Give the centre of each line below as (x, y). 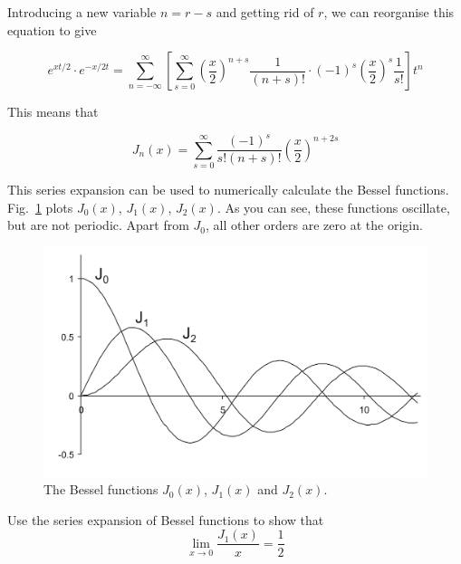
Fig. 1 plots (40, 207)
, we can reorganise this (389, 12)
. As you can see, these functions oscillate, (333, 207)
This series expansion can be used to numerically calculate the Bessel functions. (228, 190)
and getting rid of (265, 12)
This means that (53, 112)
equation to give (52, 29)
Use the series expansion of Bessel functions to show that (166, 519)
